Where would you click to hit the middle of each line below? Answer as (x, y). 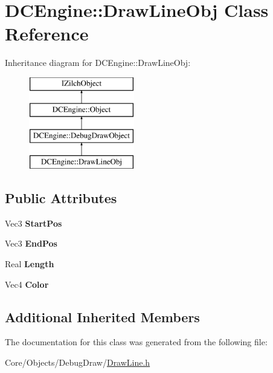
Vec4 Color (27, 284)
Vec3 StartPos (34, 223)
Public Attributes (61, 198)
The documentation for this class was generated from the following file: (136, 342)
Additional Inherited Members (102, 316)
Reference (47, 34)
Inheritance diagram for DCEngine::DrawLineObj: (98, 63)
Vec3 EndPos (31, 243)
